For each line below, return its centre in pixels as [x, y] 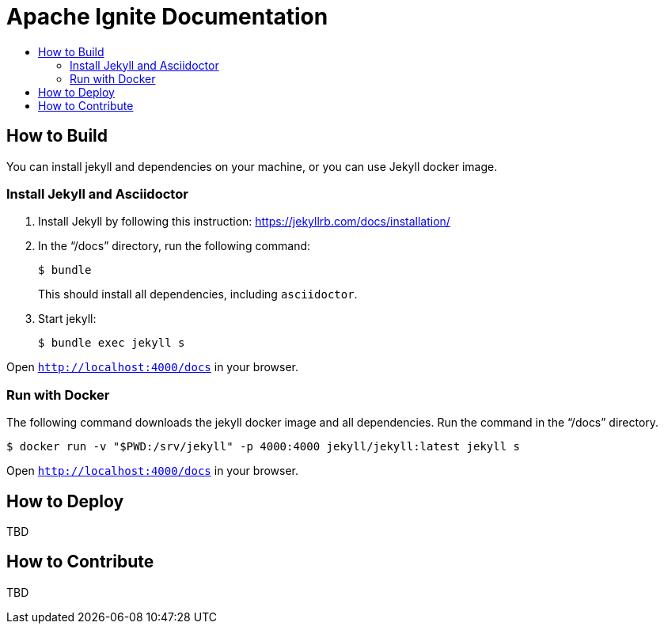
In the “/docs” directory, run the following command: [175, 246]
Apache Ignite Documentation [167, 17]
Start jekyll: [67, 319]
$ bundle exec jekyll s [112, 343]
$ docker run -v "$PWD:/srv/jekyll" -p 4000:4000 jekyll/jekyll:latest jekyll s [264, 447]
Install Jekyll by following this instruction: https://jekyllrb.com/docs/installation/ [244, 222]
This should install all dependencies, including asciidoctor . [198, 294]
